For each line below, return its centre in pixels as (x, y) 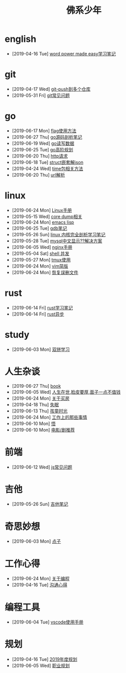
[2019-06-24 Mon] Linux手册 (42, 210)
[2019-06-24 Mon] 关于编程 (41, 579)
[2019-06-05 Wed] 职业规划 (41, 666)
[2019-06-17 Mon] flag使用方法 (44, 131)
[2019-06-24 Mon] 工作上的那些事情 (49, 417)
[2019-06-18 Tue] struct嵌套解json (48, 162)
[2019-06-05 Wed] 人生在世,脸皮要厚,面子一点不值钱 (66, 392)
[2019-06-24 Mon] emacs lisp (43, 222)
